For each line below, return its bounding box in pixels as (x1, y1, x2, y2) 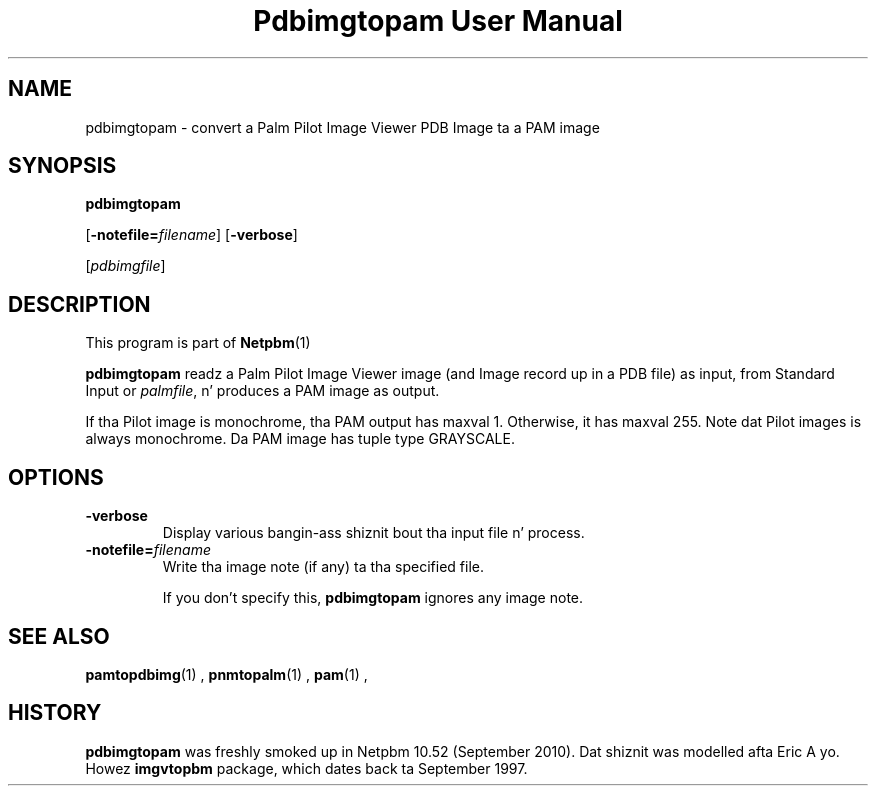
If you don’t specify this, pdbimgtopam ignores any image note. (162, 589, 584, 607)
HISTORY (8, 700, 102, 726)
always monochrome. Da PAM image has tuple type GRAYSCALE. (85, 430, 515, 448)
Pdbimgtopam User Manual (253, 4, 623, 38)
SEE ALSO (8, 623, 110, 649)
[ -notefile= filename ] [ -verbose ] (85, 226, 298, 244)
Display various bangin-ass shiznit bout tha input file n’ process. (162, 524, 585, 542)
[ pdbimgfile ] (85, 257, 166, 275)
